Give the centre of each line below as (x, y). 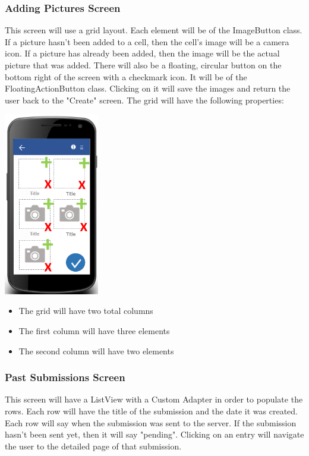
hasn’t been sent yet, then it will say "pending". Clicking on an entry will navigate (154, 434)
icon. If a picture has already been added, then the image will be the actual (142, 53)
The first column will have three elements (94, 330)
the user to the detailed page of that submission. (93, 446)
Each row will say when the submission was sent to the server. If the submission (151, 422)
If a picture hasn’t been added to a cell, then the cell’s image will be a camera (147, 41)
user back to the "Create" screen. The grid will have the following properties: (144, 100)
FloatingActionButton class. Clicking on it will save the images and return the (148, 88)
